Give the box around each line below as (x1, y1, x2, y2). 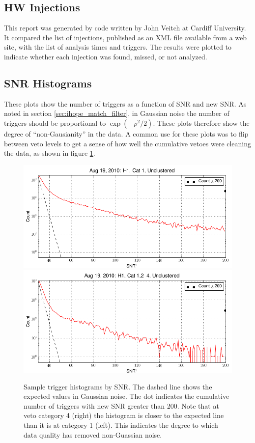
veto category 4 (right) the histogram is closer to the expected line (24, 410, 224, 420)
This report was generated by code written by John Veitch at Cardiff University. (4, 23, 246, 33)
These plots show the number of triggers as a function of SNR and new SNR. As (4, 98, 247, 109)
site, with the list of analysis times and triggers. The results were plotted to (4, 42, 232, 52)
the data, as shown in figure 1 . (4, 148, 95, 158)
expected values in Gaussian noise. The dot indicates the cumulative (24, 391, 229, 401)
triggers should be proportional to (4, 117, 106, 128)
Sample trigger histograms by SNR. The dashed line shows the (24, 381, 212, 391)
